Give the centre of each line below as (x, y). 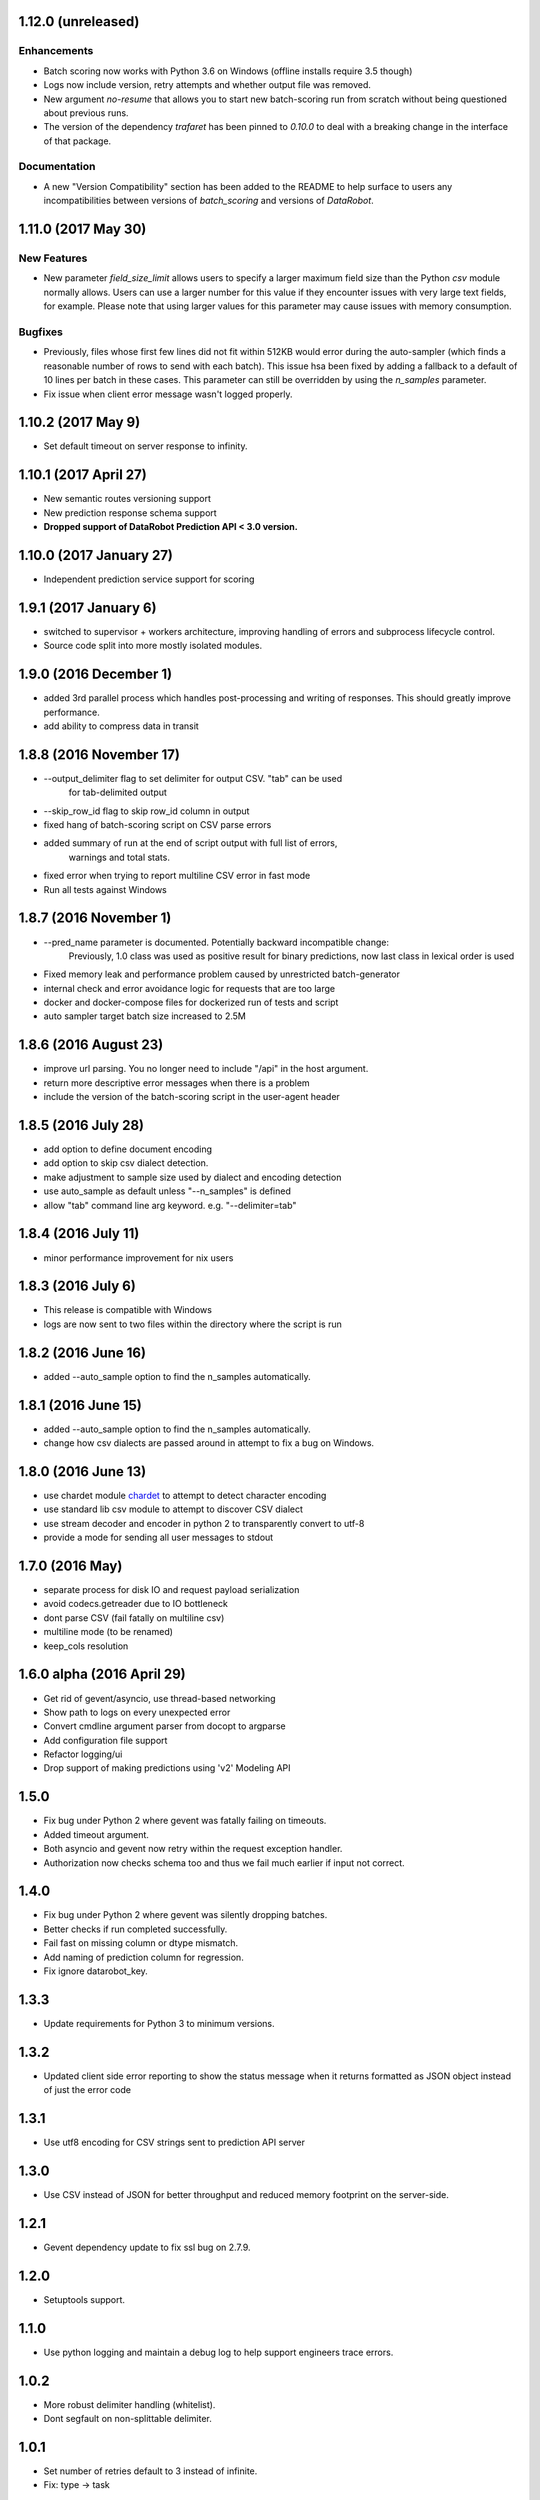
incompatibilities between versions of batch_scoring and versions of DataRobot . (208, 201)
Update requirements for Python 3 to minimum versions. (159, 2023)
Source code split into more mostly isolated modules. (153, 646)
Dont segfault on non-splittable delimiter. (127, 2419)
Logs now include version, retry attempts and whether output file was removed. (207, 85)
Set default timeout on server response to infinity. (145, 446)
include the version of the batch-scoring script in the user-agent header (191, 1097)
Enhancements (56, 51)
